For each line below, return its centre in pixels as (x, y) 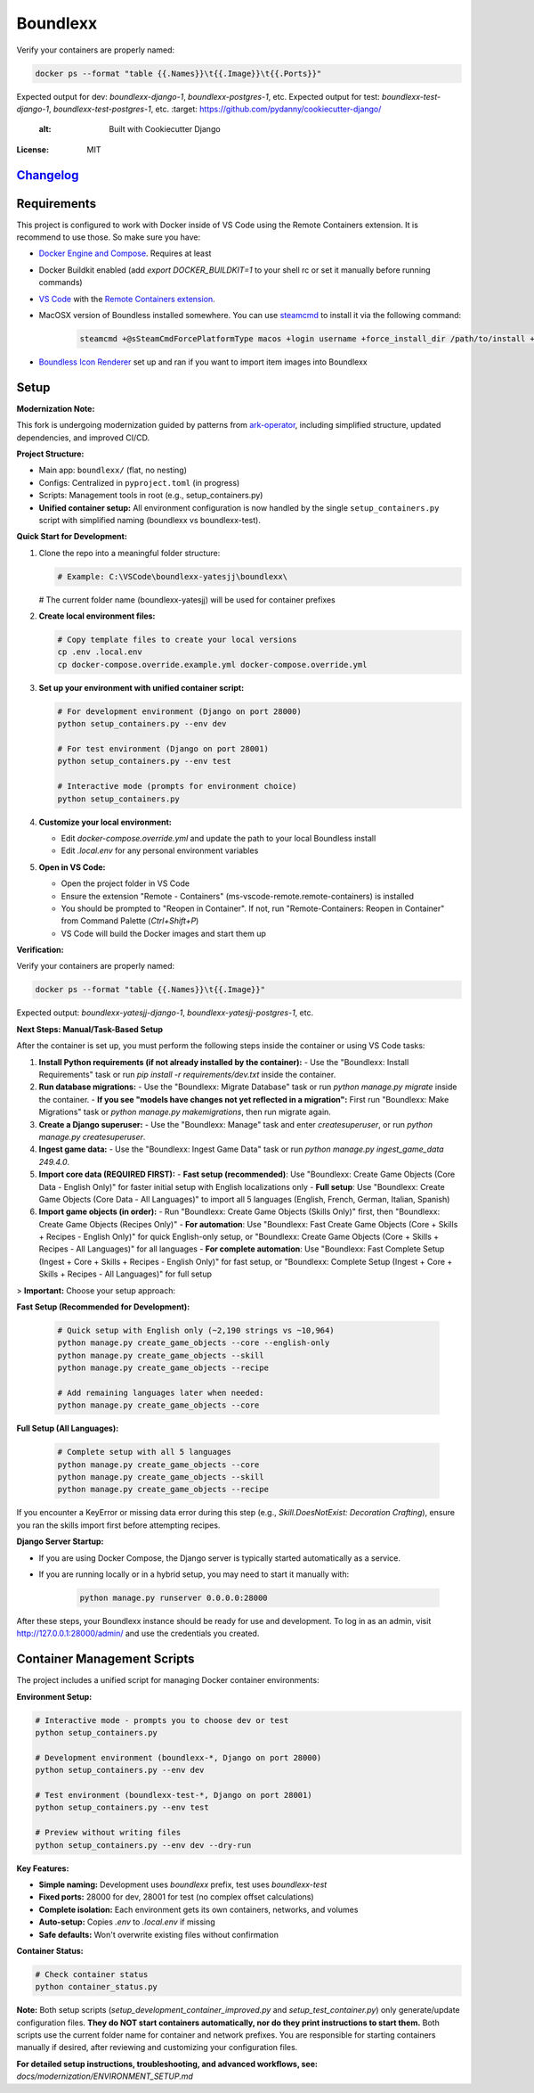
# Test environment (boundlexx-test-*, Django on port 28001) (174, 1795)
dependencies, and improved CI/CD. (83, 438)
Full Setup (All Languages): (68, 1428)
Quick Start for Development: (72, 537)
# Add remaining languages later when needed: (161, 1392)
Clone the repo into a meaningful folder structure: (129, 553)
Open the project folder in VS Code (125, 883)
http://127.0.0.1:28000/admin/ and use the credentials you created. (138, 1633)
